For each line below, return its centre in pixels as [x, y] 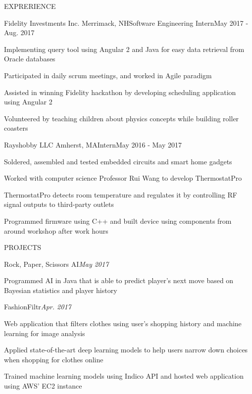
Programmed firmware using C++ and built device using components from [118, 221]
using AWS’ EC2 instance [43, 386]
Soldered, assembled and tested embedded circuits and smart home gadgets [118, 161]
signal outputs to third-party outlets [59, 204]
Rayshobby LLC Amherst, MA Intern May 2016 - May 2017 [93, 144]
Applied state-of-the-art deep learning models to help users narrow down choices [126, 350]
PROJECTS [23, 247]
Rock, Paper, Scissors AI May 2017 [56, 264]
